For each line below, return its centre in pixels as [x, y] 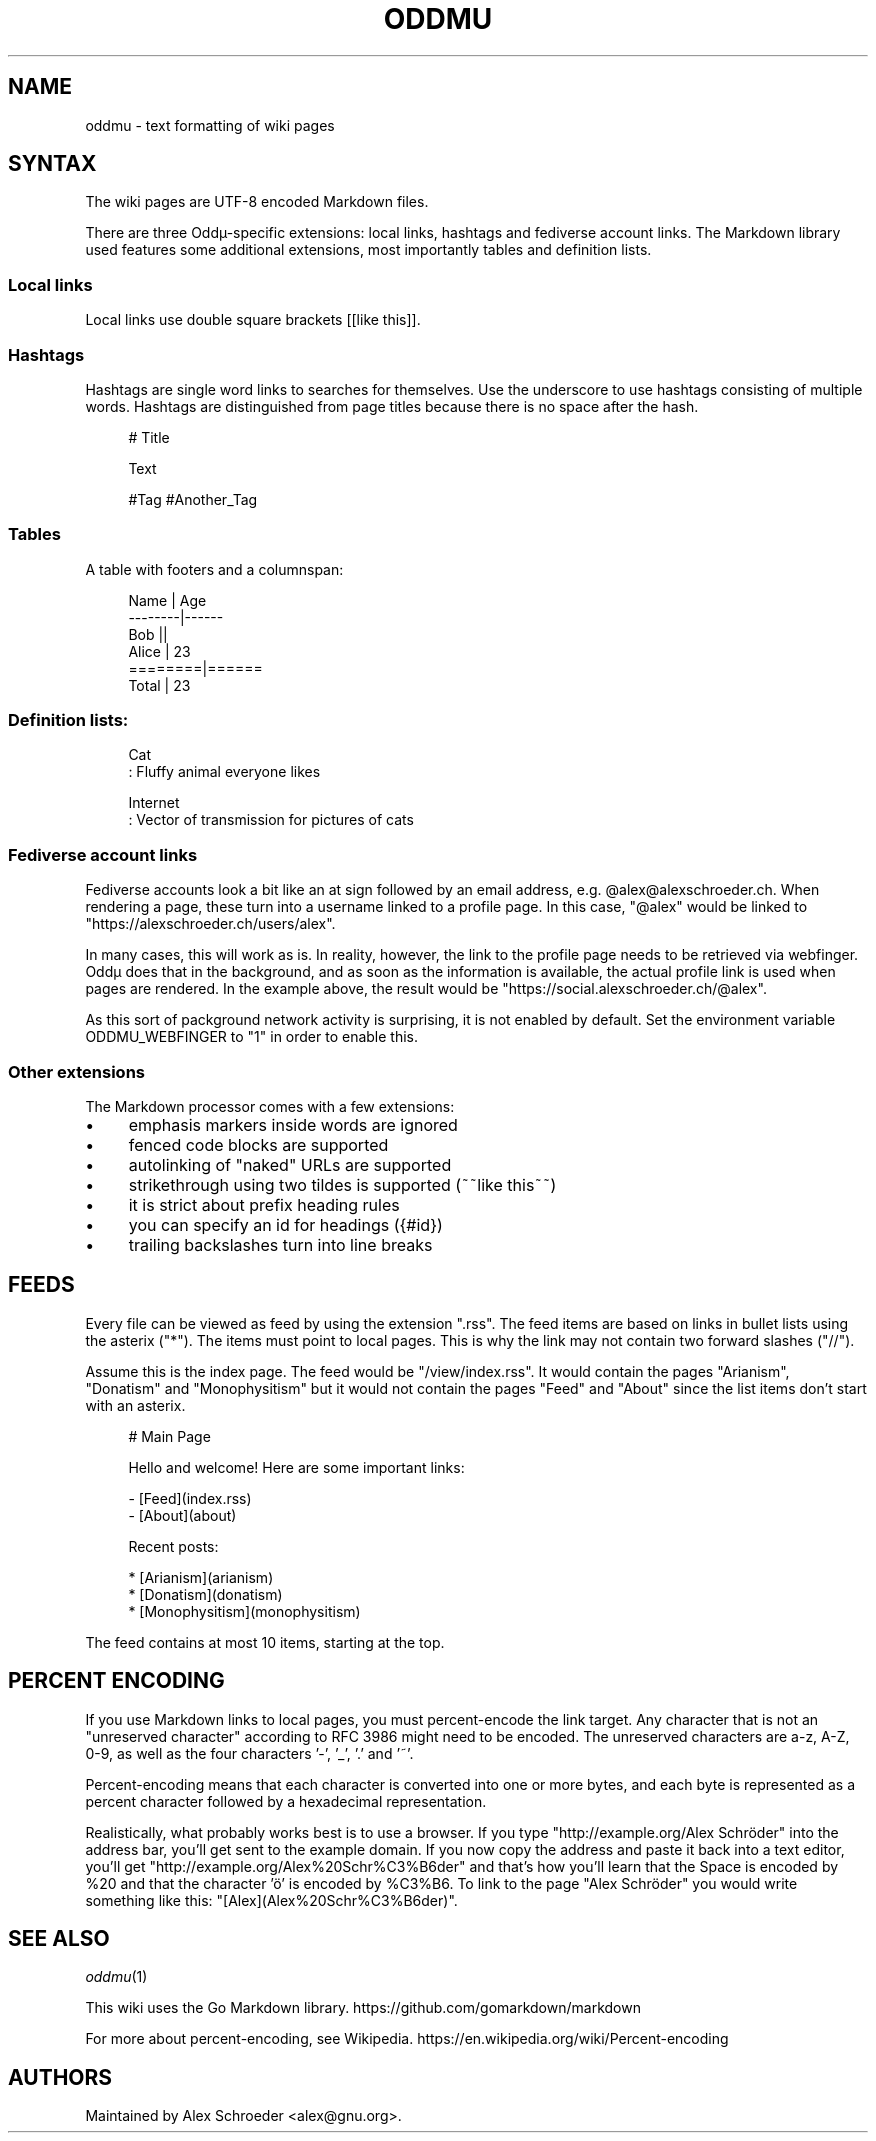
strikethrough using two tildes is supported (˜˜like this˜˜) [342, 1184]
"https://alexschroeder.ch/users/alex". [210, 924]
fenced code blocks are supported [258, 1144]
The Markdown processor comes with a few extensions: [270, 1106]
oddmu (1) [116, 1977]
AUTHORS [60, 2077]
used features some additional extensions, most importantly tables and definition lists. [368, 250]
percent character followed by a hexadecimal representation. [286, 1801]
